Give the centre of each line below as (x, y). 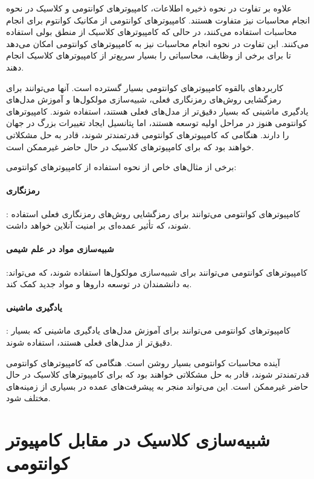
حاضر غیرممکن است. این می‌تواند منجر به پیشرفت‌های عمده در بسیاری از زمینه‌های (157, 386)
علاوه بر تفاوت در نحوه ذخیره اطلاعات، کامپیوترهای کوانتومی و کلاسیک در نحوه (149, 8)
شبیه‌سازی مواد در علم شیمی (60, 249)
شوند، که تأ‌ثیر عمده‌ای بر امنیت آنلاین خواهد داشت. (99, 225)
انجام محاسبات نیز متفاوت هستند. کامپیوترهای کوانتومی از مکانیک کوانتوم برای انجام (158, 20)
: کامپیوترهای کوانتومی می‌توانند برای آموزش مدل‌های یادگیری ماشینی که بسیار (148, 330)
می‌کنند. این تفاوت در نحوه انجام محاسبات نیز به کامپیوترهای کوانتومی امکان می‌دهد (158, 43)
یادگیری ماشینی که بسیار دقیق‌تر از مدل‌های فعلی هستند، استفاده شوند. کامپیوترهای (157, 111)
